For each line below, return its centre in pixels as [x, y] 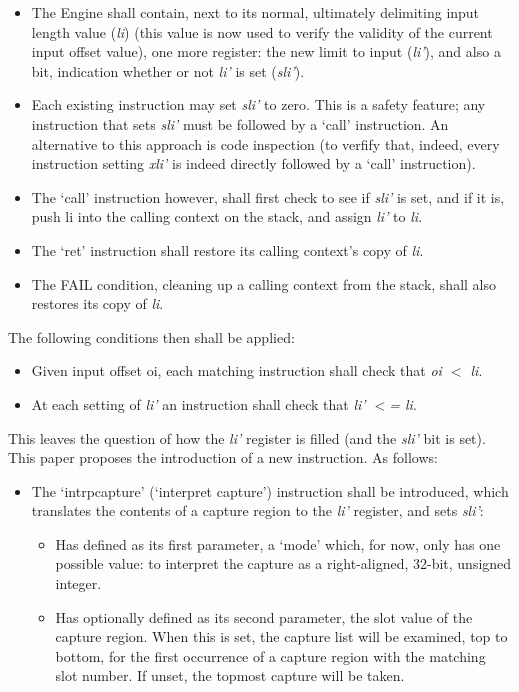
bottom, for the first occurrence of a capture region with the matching [270, 655]
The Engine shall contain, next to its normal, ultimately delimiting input [255, 12]
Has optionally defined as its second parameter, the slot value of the [264, 616]
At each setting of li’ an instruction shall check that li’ [198, 403]
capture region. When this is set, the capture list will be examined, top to [281, 636]
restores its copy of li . [97, 303]
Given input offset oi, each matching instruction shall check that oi [236, 370]
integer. [78, 583]
